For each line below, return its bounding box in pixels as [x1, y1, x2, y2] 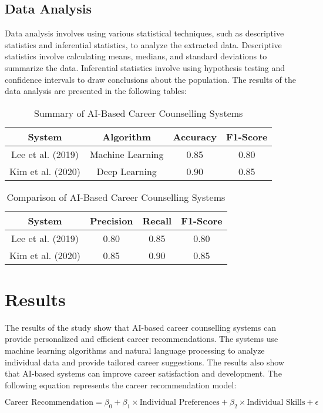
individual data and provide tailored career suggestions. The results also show [5, 355, 284, 368]
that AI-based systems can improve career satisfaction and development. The [5, 367, 282, 380]
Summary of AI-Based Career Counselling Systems [34, 106, 243, 120]
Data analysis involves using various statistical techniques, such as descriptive [5, 27, 284, 39]
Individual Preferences [139, 398, 220, 407]
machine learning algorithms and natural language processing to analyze [5, 344, 265, 357]
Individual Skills [247, 398, 305, 407]
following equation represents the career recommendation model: [5, 378, 237, 391]
